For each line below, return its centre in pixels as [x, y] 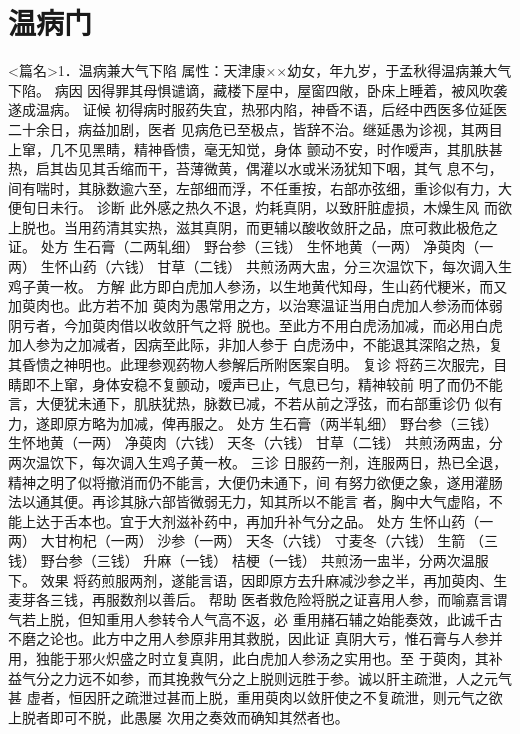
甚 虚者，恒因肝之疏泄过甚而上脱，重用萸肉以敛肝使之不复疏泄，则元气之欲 [255, 697]
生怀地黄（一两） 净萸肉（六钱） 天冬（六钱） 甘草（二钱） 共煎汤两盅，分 [255, 442]
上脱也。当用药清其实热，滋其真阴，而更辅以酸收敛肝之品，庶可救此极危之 [253, 226]
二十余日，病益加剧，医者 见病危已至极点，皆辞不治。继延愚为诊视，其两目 [255, 128]
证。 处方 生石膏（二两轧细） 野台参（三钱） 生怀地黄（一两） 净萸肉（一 [251, 246]
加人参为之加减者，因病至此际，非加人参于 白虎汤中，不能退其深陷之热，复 [255, 344]
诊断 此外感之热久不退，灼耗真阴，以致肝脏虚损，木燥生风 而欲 [304, 207]
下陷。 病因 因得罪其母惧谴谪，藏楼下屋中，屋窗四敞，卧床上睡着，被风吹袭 [258, 89]
